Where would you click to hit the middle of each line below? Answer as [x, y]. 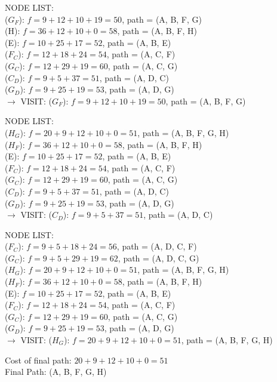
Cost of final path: [38, 360]
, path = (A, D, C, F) [157, 246]
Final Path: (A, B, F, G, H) [56, 372]
